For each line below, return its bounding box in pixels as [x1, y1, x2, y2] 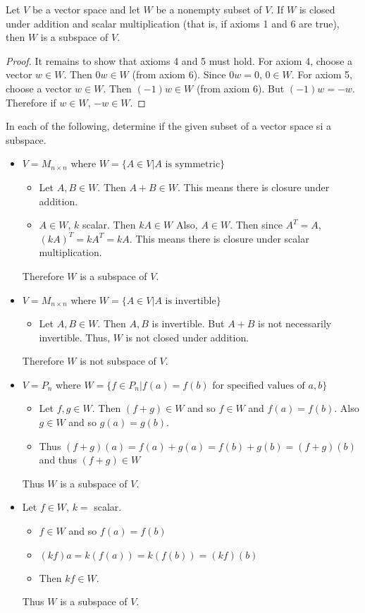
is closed [299, 2, 335, 16]
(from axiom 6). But [196, 80, 285, 95]
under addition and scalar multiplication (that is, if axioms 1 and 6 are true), [6, 16, 340, 30]
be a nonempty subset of [156, 2, 262, 16]
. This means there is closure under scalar [129, 231, 309, 245]
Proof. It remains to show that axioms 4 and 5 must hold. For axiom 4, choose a [6, 53, 353, 68]
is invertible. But [151, 316, 225, 331]
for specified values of [212, 380, 305, 391]
